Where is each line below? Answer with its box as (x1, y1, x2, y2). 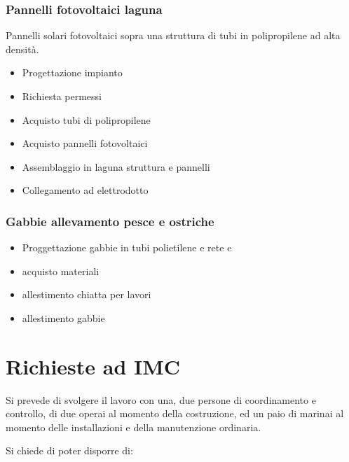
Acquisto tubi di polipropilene (22, 112, 151, 127)
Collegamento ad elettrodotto (22, 183, 149, 197)
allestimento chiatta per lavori (22, 287, 151, 302)
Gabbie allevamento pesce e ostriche (6, 212, 214, 230)
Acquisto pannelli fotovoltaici (22, 136, 148, 150)
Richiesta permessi (22, 89, 102, 103)
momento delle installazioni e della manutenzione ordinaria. (6, 419, 261, 434)
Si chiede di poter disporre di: (6, 443, 133, 458)
